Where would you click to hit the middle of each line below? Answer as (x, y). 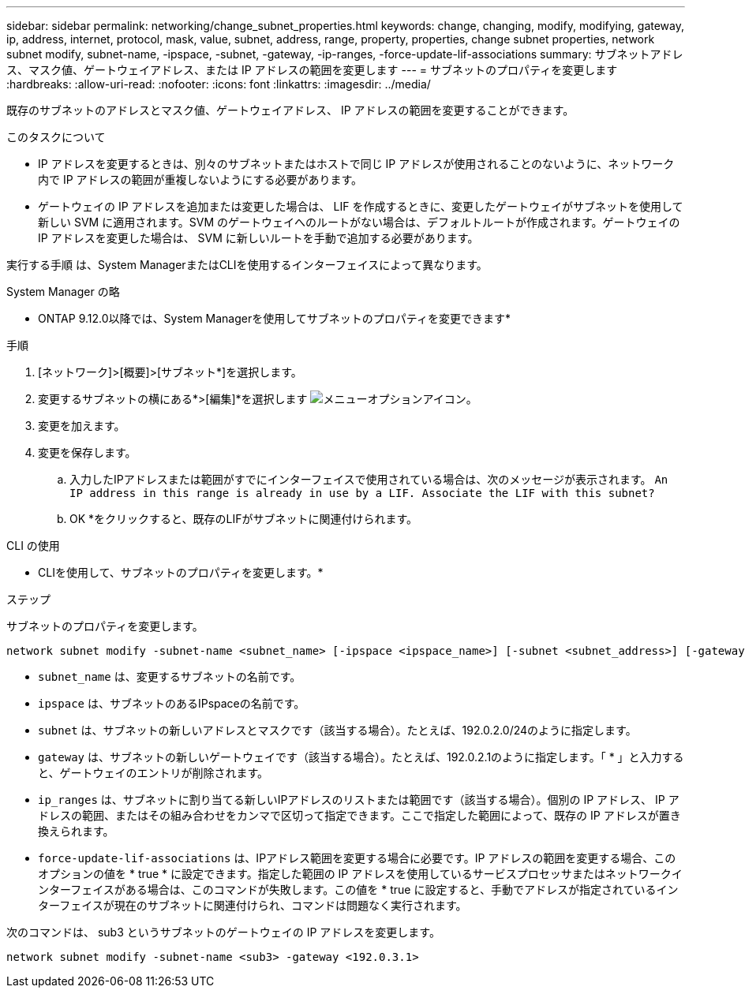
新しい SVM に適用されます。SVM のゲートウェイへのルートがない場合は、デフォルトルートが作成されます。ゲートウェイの (359, 222)
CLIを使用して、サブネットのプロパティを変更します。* (181, 572)
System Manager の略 (63, 291)
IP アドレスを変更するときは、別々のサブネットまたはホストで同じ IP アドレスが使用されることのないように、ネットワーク (356, 164)
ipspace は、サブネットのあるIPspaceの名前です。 (172, 703)
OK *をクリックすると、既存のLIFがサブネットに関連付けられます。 (244, 519)
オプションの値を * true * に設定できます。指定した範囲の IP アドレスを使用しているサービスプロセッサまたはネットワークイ (360, 874)
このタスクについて (56, 137)
